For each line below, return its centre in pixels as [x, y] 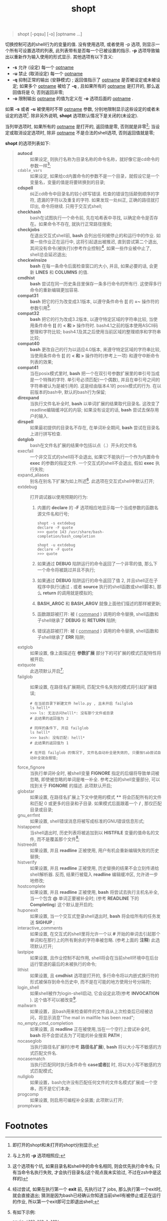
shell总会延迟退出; [48, 254]
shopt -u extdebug [56, 545]
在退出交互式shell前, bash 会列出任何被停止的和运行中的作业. [92, 236]
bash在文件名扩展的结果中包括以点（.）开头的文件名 [83, 445]
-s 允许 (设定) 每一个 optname [43, 67]
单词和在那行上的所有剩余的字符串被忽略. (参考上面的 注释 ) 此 [92, 940]
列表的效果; [42, 362]
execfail [25, 451]
